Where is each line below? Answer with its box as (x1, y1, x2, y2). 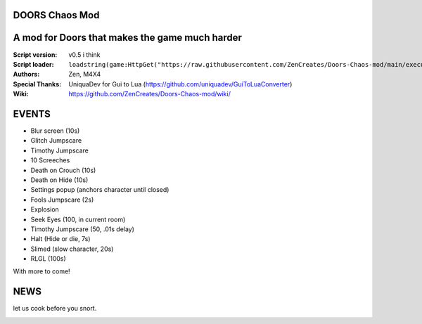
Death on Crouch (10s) (30, 166, 96, 174)
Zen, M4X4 (68, 70, 101, 79)
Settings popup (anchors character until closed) (30, 186, 170, 194)
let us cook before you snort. (13, 304, 97, 313)
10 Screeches (30, 156, 70, 164)
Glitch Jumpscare (30, 136, 82, 145)
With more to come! (13, 267, 70, 276)
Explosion (30, 205, 59, 214)
